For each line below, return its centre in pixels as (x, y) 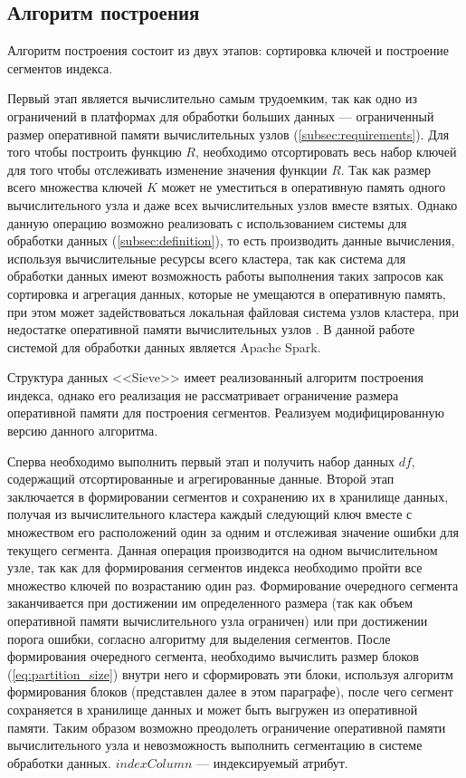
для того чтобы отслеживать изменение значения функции (167, 169)
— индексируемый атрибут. (272, 762)
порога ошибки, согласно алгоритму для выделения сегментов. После (199, 638)
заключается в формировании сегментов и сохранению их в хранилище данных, (228, 496)
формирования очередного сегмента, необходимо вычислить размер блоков (213, 656)
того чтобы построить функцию (95, 152)
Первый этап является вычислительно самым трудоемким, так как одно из (212, 98)
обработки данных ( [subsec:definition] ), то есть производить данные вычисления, (231, 240)
